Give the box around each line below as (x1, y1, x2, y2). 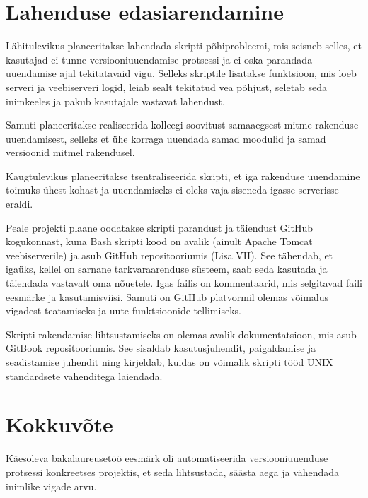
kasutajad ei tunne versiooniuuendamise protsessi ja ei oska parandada (6, 52, 313, 66)
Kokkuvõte (6, 410, 113, 439)
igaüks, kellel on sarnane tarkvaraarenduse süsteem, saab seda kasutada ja (6, 261, 328, 276)
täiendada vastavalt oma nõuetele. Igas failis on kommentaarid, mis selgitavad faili (6, 275, 363, 290)
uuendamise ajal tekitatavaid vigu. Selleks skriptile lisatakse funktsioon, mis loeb (6, 66, 357, 81)
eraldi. (6, 196, 33, 211)
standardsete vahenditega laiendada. (6, 368, 163, 383)
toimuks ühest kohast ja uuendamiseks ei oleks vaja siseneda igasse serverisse (6, 182, 339, 197)
